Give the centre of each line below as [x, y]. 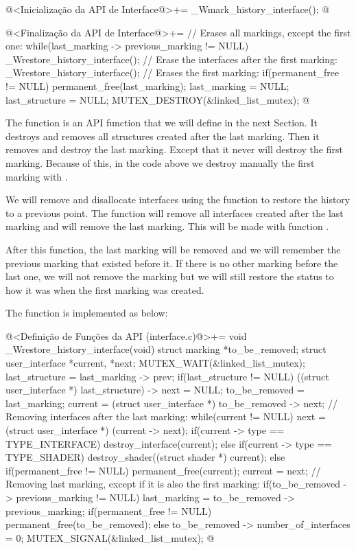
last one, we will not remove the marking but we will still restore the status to [170, 276]
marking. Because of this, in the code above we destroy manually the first [160, 162]
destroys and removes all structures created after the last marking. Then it [163, 136]
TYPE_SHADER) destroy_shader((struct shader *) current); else [145, 457]
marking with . [37, 176]
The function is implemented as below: [87, 313]
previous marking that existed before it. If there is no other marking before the [172, 263]
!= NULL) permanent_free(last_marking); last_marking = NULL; [147, 85]
